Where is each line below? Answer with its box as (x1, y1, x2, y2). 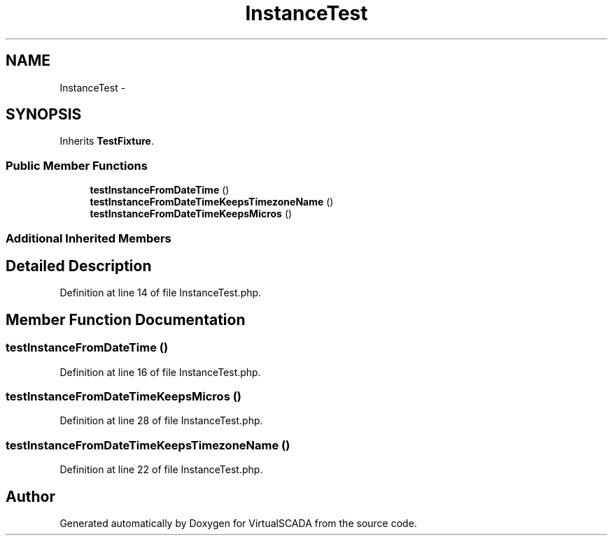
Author (6, 487, 55, 505)
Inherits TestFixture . (59, 135, 154, 147)
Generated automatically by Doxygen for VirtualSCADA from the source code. (59, 517, 417, 529)
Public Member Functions (6, 158, 148, 173)
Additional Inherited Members (6, 231, 171, 245)
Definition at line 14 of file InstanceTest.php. (59, 287, 262, 299)
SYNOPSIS (6, 106, 82, 124)
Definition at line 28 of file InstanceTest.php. (59, 414, 263, 427)
